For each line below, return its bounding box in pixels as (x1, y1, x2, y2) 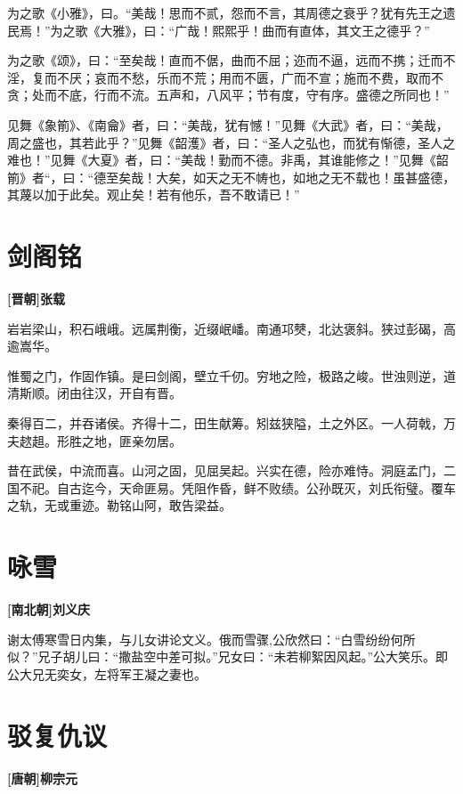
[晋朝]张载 (7, 289, 65, 308)
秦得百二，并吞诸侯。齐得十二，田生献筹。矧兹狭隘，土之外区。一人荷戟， (7, 414, 443, 433)
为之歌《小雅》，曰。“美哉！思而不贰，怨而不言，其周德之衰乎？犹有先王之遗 (7, 4, 456, 21)
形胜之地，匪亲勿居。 (56, 431, 182, 450)
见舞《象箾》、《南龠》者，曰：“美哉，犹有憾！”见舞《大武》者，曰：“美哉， (7, 115, 449, 134)
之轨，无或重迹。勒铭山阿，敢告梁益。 (7, 496, 231, 514)
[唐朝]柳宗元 (7, 768, 77, 787)
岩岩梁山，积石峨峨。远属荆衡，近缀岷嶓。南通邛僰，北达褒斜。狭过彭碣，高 (7, 319, 456, 337)
